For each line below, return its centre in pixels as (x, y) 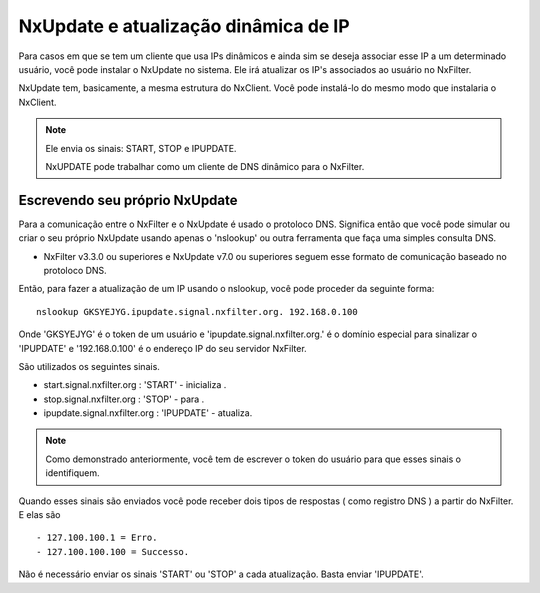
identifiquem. (72, 473)
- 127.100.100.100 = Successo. (113, 551)
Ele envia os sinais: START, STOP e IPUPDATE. (141, 148)
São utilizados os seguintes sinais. (89, 366)
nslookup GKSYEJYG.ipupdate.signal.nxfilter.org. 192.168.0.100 (197, 311)
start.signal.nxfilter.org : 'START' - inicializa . (135, 385)
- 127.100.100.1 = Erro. (97, 538)
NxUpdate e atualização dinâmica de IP (184, 26)
